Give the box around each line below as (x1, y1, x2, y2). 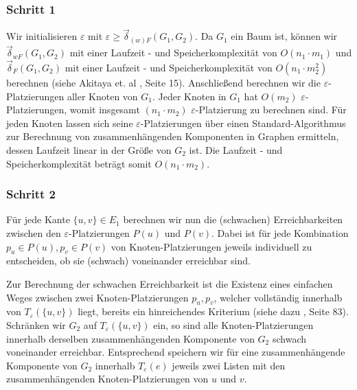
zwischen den (6, 225, 61, 240)
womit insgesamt (69, 102, 140, 117)
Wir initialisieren (6, 29, 78, 43)
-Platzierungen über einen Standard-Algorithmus (140, 115, 346, 130)
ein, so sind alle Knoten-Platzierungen (153, 317, 314, 332)
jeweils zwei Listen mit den (172, 358, 286, 372)
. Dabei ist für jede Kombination (211, 225, 349, 240)
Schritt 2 (6, 185, 56, 203)
